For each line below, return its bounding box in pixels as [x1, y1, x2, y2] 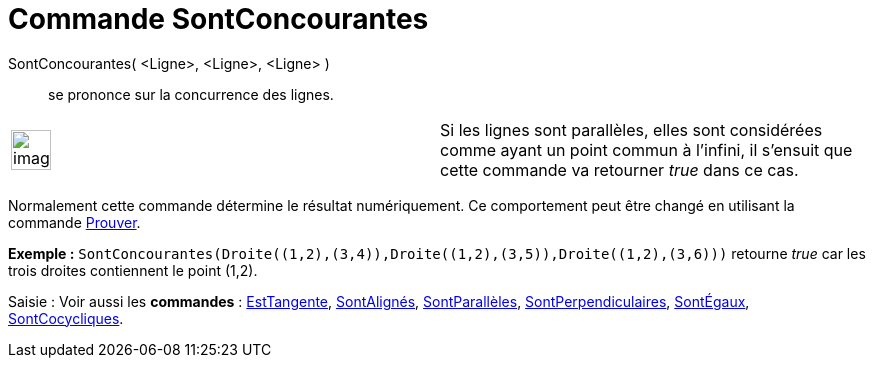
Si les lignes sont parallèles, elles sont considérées [440, 119, 823, 140]
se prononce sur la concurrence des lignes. [48, 85, 334, 103]
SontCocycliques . [8, 309, 124, 327]
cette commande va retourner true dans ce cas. [440, 159, 799, 180]
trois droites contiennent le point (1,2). [8, 261, 258, 279]
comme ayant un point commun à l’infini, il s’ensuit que [440, 139, 853, 160]
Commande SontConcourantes [8, 2, 429, 36]
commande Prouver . [8, 213, 141, 231]
